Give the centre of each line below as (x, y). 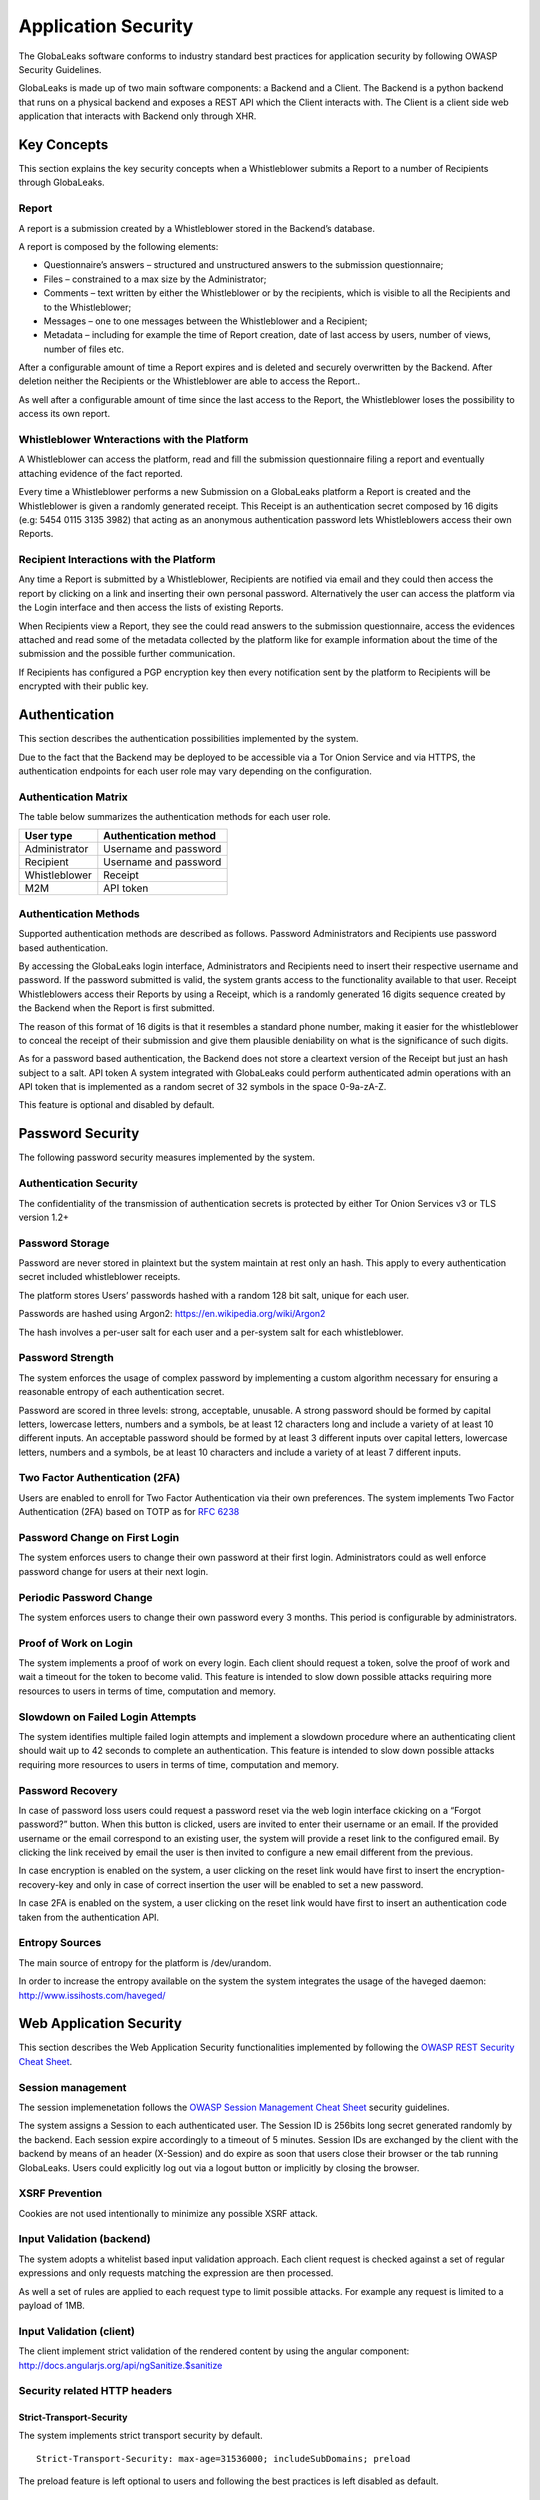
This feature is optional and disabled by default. (116, 1105)
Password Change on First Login (99, 1537)
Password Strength (66, 1358)
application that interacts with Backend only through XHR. (137, 116)
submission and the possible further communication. (127, 654)
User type (48, 836)
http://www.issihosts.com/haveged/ (92, 1995)
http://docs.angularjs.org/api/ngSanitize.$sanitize (120, 2365)
